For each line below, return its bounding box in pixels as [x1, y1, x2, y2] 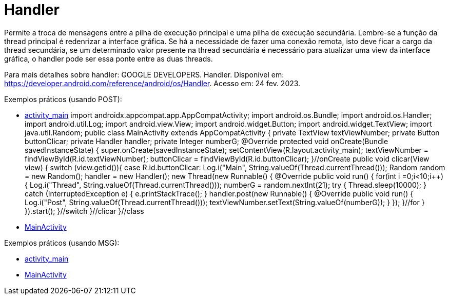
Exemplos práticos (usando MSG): [4, 238, 120, 247]
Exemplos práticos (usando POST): [4, 94, 122, 104]
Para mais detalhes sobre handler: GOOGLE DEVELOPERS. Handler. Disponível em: [4, 70, 284, 79]
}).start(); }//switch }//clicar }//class [25, 206, 144, 215]
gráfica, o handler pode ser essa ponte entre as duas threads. [4, 54, 213, 63]
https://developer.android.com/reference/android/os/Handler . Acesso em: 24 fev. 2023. [4, 78, 301, 88]
